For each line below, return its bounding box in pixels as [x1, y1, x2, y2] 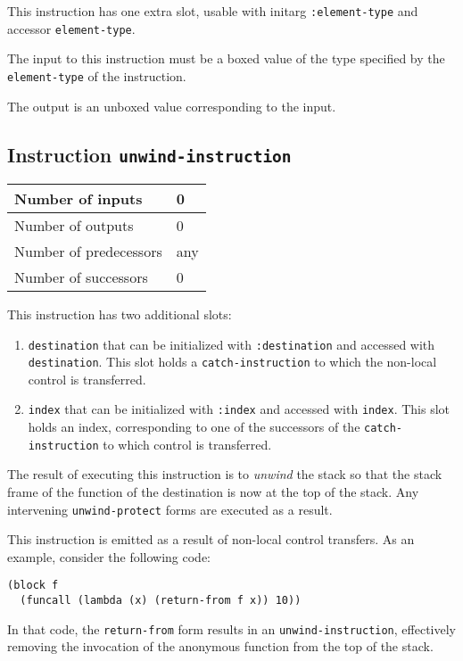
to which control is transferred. [103, 434, 272, 453]
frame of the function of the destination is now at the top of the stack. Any [7, 483, 419, 500]
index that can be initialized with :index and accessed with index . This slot [28, 400, 451, 418]
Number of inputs [14, 187, 143, 209]
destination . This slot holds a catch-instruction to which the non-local [28, 352, 437, 371]
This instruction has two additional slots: [7, 304, 232, 323]
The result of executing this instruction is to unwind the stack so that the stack [7, 465, 442, 483]
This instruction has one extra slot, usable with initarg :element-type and [7, 2, 418, 20]
